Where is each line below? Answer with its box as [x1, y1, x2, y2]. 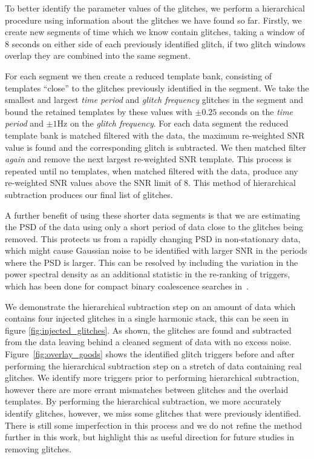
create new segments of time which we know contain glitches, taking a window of [5, 25, 305, 38]
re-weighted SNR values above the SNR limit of [5, 176, 182, 189]
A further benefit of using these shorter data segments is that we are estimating [5, 208, 301, 221]
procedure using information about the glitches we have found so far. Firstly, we [5, 13, 302, 26]
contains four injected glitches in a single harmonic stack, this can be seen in [5, 312, 289, 325]
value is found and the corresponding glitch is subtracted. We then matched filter [5, 140, 306, 153]
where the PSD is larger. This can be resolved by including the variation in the [5, 256, 298, 268]
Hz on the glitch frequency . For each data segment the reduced [57, 117, 289, 130]
